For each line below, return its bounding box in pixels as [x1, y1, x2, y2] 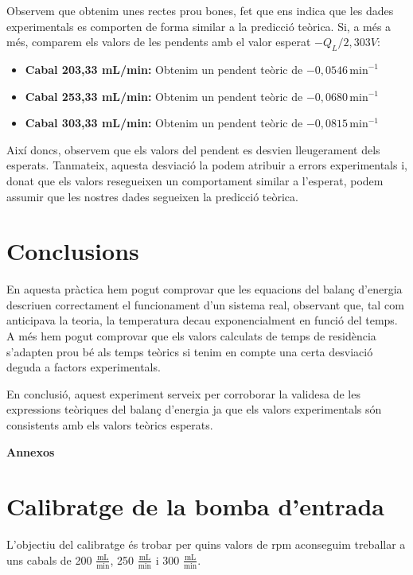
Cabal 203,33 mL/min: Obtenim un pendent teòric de [25, 60, 303, 77]
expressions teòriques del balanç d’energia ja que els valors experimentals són [6, 401, 382, 418]
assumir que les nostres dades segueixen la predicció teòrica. [6, 188, 298, 204]
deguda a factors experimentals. [6, 359, 161, 375]
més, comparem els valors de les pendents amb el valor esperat [6, 33, 311, 50]
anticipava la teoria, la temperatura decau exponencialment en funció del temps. [6, 312, 398, 328]
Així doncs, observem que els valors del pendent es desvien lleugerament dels [6, 141, 380, 157]
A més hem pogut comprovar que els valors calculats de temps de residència [6, 328, 376, 344]
